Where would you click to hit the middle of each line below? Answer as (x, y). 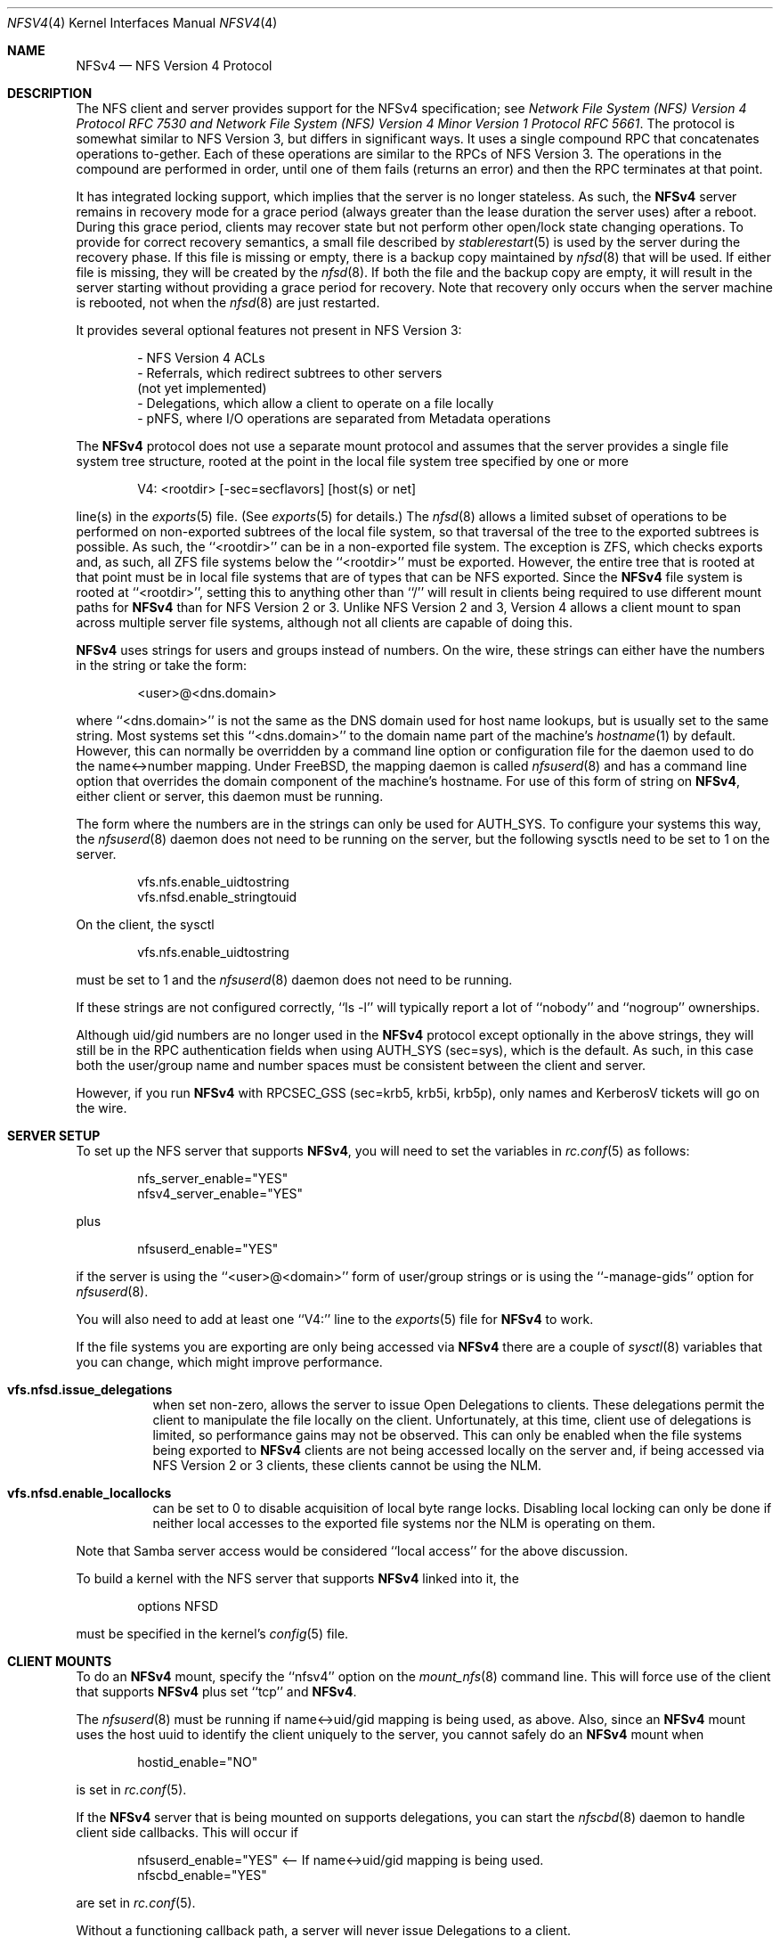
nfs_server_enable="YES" (213, 1178)
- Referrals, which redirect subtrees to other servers (290, 373)
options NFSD (178, 1606)
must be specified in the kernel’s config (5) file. (212, 1634)
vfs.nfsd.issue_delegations (90, 1389)
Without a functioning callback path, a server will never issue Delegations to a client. (324, 1930)
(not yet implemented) (202, 388)
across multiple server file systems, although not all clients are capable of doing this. (325, 622)
